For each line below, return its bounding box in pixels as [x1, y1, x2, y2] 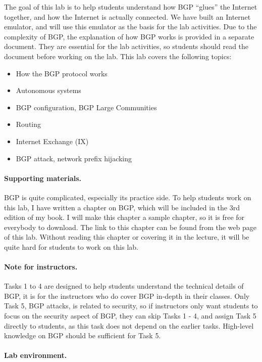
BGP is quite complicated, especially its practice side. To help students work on [4, 192, 251, 202]
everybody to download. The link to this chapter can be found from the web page [4, 221, 256, 232]
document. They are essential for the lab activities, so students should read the [4, 41, 249, 52]
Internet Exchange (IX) [16, 135, 89, 146]
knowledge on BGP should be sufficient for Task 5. [4, 330, 161, 341]
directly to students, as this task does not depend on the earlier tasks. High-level [4, 320, 254, 331]
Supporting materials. [4, 172, 82, 183]
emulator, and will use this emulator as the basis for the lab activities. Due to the [4, 21, 257, 32]
